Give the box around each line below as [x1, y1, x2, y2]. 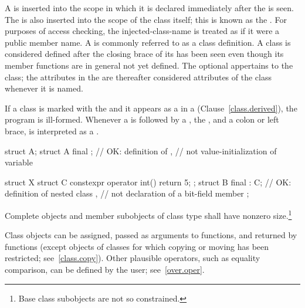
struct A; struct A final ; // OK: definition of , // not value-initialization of [5, 144, 277, 157]
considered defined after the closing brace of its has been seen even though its [5, 48, 284, 60]
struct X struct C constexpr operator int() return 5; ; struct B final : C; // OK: [5, 175, 292, 188]
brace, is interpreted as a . [5, 124, 99, 137]
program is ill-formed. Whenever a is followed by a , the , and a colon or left [5, 113, 279, 126]
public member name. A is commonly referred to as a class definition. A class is [5, 36, 291, 48]
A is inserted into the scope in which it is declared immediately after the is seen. [5, 2, 294, 13]
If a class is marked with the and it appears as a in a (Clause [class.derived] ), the [5, 101, 297, 114]
